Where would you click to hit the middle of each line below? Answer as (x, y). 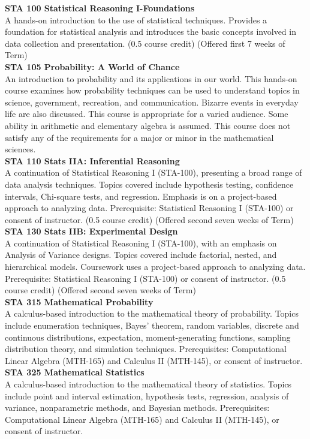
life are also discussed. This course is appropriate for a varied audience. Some (147, 114)
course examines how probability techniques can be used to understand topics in (152, 90)
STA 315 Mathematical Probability (79, 301)
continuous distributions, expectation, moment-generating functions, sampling (148, 337)
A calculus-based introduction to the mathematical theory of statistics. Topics (148, 384)
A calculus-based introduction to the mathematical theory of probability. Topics (152, 313)
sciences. (20, 149)
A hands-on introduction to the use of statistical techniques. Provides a (136, 19)
